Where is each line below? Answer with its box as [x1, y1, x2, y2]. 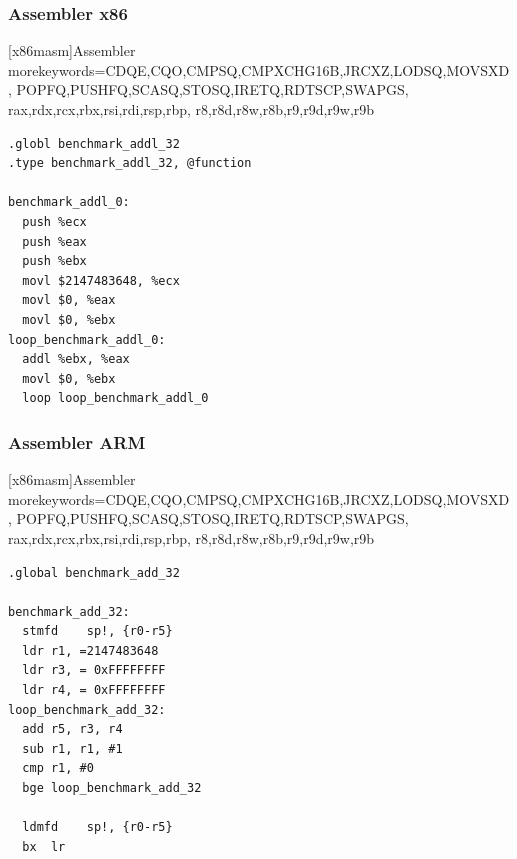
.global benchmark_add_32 [8, 565, 180, 580]
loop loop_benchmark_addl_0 [22, 391, 209, 406]
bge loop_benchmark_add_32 [22, 781, 202, 796]
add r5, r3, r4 [22, 722, 123, 737]
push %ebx [22, 254, 87, 269]
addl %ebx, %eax [22, 352, 130, 367]
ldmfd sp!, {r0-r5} [22, 820, 173, 835]
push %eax [22, 234, 87, 249]
